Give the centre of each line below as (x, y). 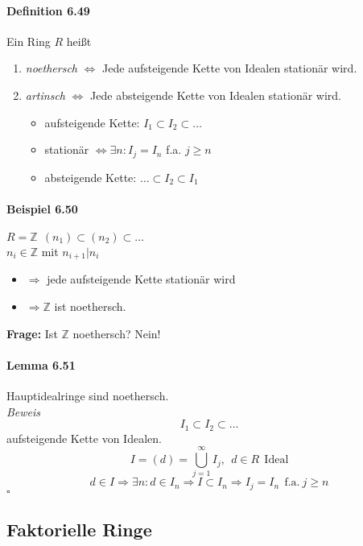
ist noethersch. (90, 306)
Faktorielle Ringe (79, 529)
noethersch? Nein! (117, 333)
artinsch (45, 95)
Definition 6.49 (48, 10)
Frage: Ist (32, 333)
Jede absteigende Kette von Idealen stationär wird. (216, 95)
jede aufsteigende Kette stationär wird (141, 279)
